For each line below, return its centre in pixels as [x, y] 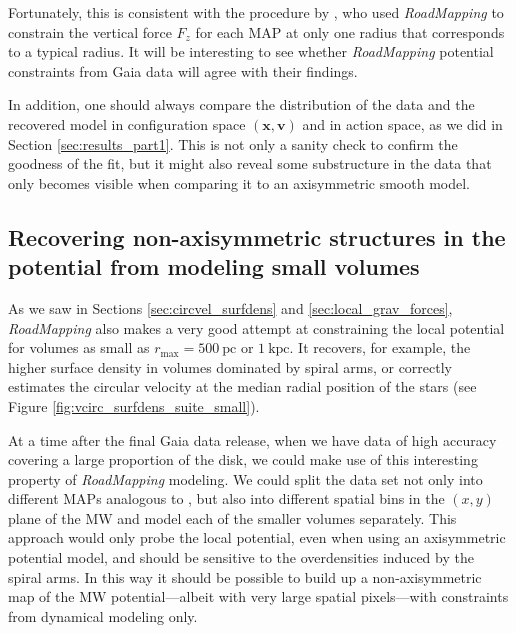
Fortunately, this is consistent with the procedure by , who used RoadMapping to [256, 12]
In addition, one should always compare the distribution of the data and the [241, 104]
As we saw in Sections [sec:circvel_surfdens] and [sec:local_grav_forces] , [230, 307]
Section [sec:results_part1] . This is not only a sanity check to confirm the [233, 143]
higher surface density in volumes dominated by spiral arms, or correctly [230, 366]
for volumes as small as [79, 347]
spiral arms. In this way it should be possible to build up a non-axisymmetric [245, 576]
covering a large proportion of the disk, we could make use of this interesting [243, 459]
